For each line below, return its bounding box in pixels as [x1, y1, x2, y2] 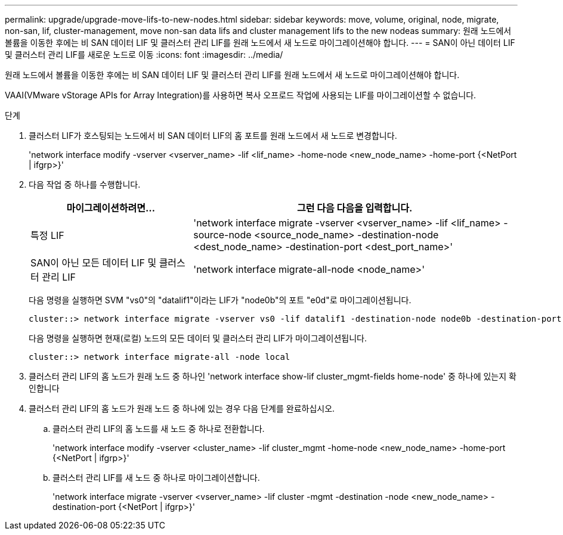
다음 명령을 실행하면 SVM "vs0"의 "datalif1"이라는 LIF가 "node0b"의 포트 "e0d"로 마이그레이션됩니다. [29, 295, 412, 305]
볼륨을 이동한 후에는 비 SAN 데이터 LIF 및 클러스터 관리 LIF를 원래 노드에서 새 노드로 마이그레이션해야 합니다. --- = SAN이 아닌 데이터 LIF [5, 38, 515, 48]
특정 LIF [30, 229, 64, 241]
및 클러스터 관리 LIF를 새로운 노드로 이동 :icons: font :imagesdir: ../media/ [5, 49, 283, 60]
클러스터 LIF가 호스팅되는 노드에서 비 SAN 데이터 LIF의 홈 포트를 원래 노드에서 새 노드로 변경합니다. [29, 130, 397, 141]
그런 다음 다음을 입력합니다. [296, 202, 413, 214]
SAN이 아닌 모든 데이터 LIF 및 [30, 257, 157, 269]
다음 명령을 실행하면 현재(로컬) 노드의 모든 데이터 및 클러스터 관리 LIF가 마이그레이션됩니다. [29, 333, 367, 343]
